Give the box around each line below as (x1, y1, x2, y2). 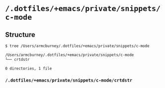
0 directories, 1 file (5, 66, 52, 71)
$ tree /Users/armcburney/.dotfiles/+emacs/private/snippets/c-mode (5, 44, 150, 48)
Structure (5, 30, 36, 39)
